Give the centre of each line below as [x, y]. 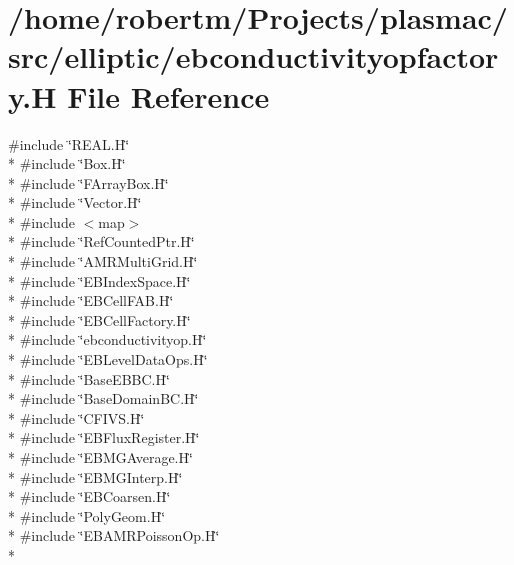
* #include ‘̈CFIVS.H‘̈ [76, 417]
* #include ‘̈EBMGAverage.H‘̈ [100, 457]
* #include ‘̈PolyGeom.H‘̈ [87, 515]
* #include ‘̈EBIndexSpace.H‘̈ [99, 280]
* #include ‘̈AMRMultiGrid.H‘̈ [103, 261]
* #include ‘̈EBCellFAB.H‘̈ [91, 300]
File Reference [168, 95]
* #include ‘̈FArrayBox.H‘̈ [88, 182]
